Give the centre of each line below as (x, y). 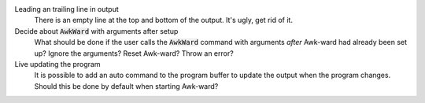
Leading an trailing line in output (67, 9)
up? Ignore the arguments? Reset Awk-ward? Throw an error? (134, 53)
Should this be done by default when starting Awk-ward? (126, 86)
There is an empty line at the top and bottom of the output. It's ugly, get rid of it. (163, 20)
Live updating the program (57, 64)
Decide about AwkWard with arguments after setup (96, 31)
